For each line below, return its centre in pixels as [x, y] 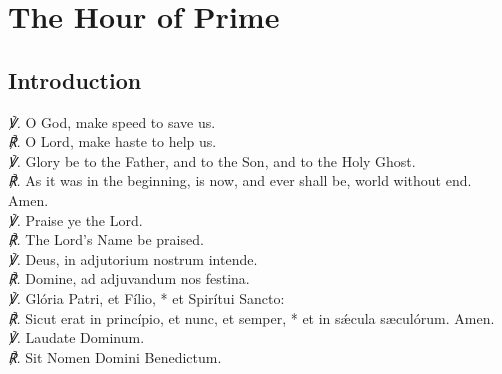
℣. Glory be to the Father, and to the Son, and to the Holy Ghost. [212, 160]
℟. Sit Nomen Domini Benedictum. [115, 356]
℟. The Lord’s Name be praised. [106, 239]
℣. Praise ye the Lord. [75, 219]
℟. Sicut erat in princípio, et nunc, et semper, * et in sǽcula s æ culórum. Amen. [251, 317]
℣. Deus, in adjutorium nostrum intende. [133, 258]
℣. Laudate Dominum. [76, 337]
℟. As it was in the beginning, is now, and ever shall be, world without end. [240, 180]
